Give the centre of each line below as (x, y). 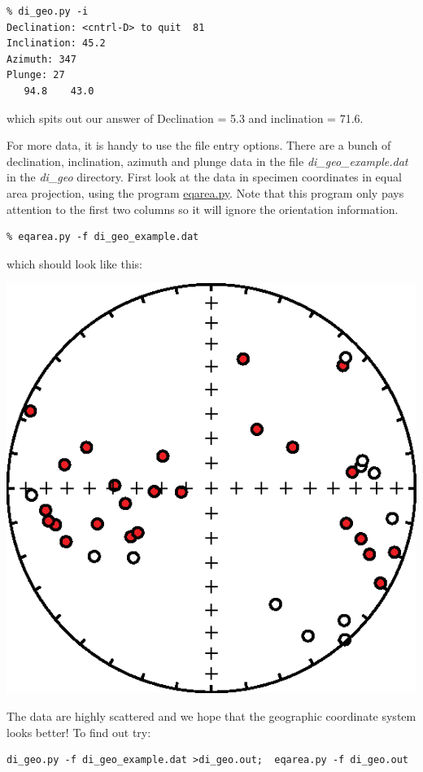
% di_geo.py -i (48, 11)
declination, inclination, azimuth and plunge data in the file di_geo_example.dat (207, 161)
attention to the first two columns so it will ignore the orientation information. (203, 209)
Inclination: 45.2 (56, 44)
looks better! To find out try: (79, 732)
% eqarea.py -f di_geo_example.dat (103, 237)
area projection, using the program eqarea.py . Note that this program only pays (205, 192)
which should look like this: (75, 263)
